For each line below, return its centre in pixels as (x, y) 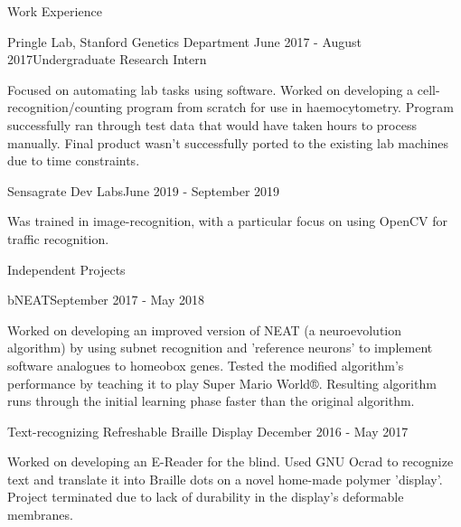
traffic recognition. (58, 238)
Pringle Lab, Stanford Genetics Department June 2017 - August (185, 41)
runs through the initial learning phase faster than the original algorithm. (211, 401)
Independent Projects (66, 269)
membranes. (40, 515)
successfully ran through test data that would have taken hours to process (212, 124)
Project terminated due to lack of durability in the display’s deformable (206, 497)
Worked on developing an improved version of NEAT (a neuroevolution (205, 329)
